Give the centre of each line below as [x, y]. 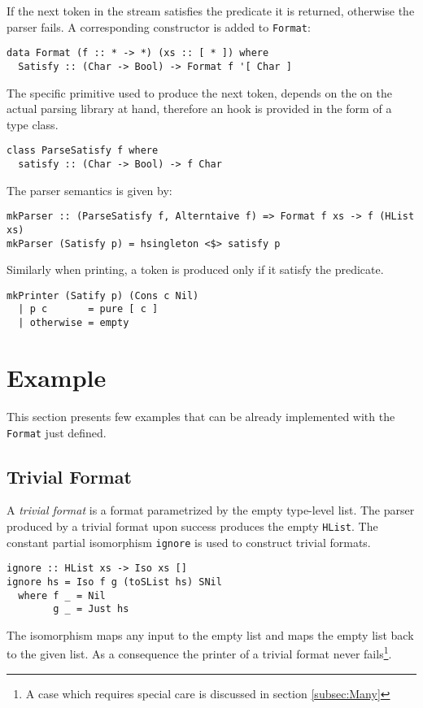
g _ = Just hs [91, 609]
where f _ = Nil [62, 595]
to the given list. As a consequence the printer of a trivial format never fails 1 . [199, 653]
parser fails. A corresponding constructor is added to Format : [159, 26]
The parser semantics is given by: [89, 190]
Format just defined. [57, 432]
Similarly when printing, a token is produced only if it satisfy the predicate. [195, 269]
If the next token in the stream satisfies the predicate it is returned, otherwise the [211, 11]
